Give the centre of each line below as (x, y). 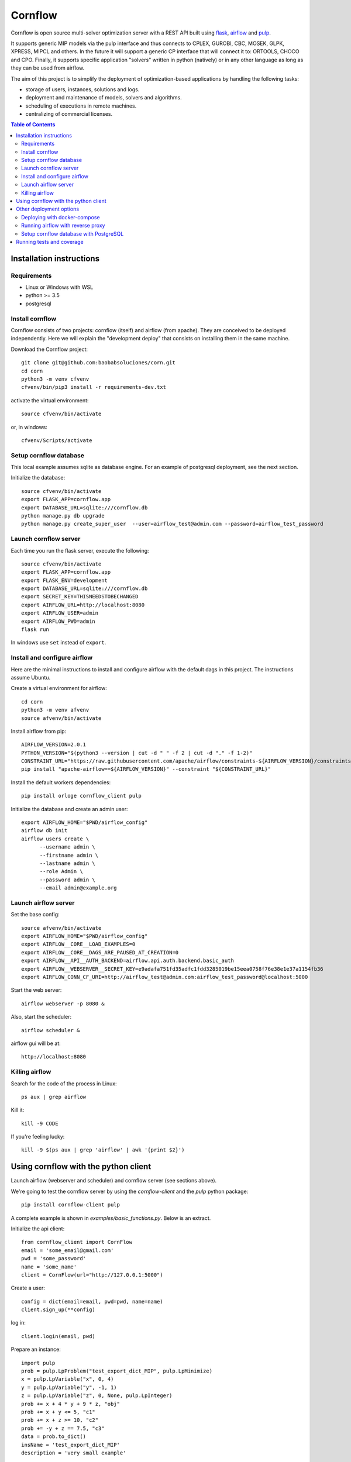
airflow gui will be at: (36, 1043)
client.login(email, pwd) (58, 1336)
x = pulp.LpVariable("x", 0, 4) (68, 1379)
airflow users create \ (55, 839)
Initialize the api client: (38, 1229)
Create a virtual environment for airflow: (59, 688)
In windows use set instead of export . (58, 643)
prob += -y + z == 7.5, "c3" (63, 1428)
